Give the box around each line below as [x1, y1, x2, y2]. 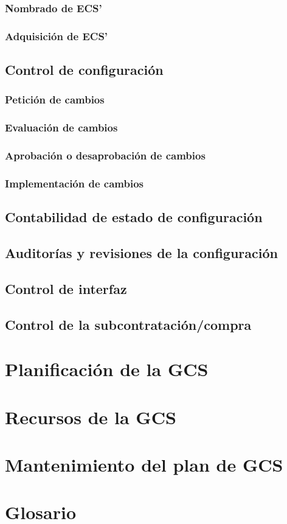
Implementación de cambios [5, 175, 143, 190]
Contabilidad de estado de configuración [5, 208, 263, 226]
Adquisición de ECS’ [5, 28, 108, 43]
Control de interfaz [5, 279, 127, 298]
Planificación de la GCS [5, 357, 209, 382]
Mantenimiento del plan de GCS [5, 452, 283, 477]
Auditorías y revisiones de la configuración [5, 243, 278, 262]
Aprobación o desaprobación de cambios [5, 148, 206, 163]
